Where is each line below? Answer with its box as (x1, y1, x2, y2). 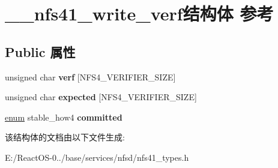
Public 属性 (5, 42, 76, 61)
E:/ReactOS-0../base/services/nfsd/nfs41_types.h (5, 151, 189, 163)
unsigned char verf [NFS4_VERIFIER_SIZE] (5, 70, 176, 83)
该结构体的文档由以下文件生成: (5, 131, 125, 143)
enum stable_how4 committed (5, 110, 122, 123)
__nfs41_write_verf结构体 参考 (5, 1, 274, 26)
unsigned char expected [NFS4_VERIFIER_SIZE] (5, 91, 197, 103)
